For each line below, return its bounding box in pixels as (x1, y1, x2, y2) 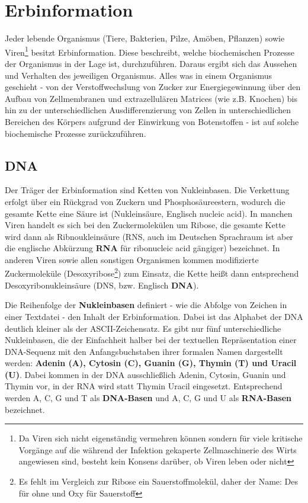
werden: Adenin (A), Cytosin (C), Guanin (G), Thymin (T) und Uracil (5, 357, 297, 369)
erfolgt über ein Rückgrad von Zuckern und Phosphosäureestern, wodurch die (5, 195, 285, 207)
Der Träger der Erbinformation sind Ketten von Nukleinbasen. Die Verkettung (5, 184, 290, 196)
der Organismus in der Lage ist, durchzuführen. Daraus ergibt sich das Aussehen (5, 57, 297, 69)
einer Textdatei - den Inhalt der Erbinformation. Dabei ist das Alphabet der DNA (5, 310, 303, 322)
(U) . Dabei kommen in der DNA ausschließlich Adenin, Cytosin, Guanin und (5, 368, 286, 380)
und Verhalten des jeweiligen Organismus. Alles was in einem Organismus (5, 69, 272, 81)
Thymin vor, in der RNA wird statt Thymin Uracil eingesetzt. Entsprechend (5, 380, 283, 392)
